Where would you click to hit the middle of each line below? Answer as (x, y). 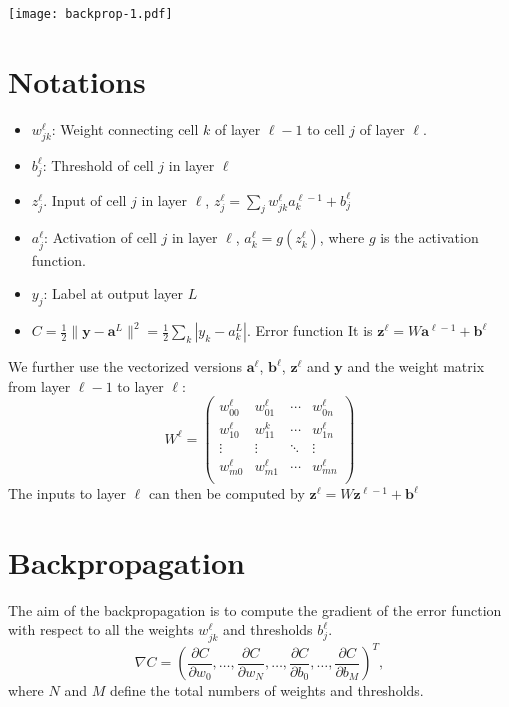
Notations (77, 80)
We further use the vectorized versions (125, 366)
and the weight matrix (416, 366)
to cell (326, 128)
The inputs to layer (67, 493)
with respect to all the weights (101, 629)
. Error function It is (309, 330)
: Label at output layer (113, 293)
